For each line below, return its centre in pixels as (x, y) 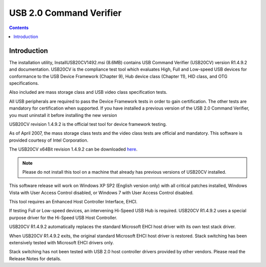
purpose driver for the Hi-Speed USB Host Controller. (63, 218)
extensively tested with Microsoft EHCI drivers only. (62, 243)
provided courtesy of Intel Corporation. (49, 140)
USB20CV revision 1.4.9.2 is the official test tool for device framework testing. (88, 124)
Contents (19, 28)
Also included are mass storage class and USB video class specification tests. (88, 92)
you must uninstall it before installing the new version (63, 115)
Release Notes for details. (35, 259)
